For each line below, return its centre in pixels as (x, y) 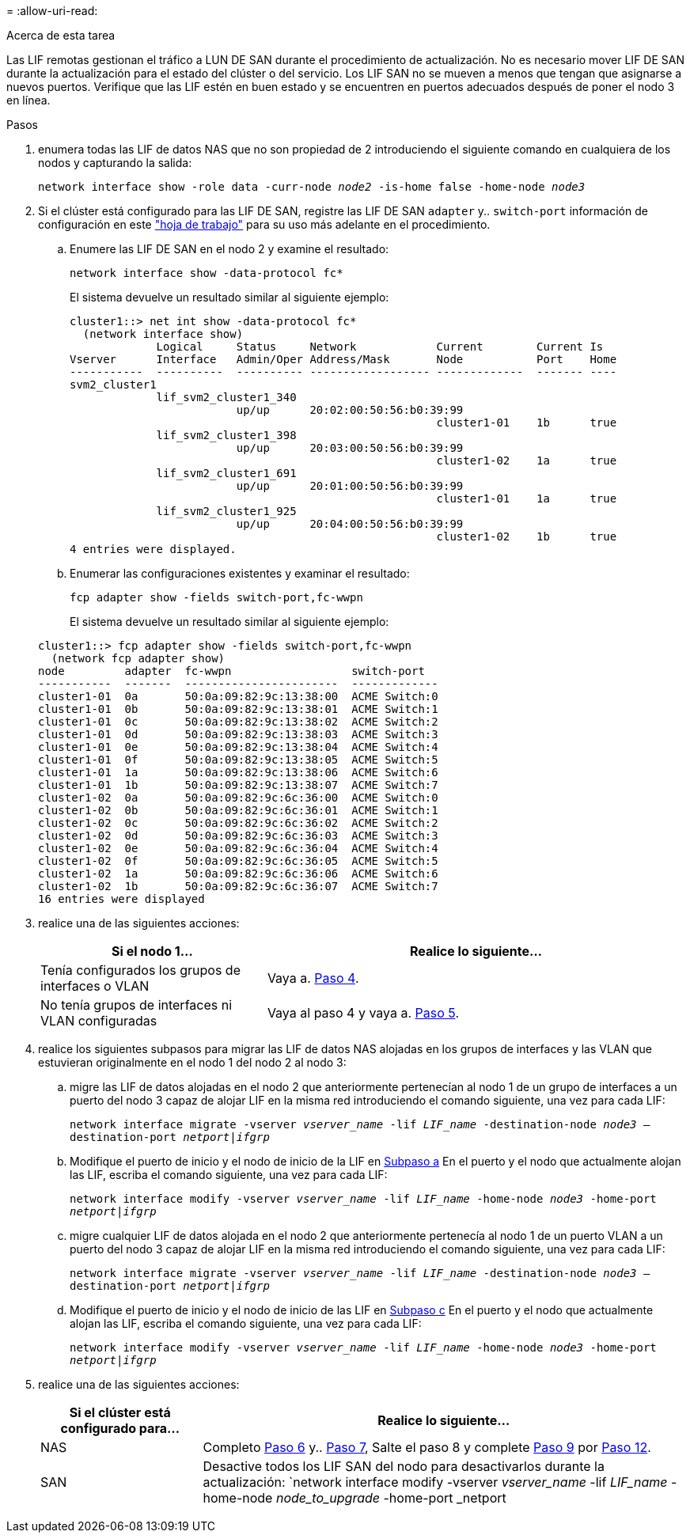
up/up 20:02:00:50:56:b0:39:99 (350, 410)
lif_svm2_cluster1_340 (226, 397)
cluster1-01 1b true (527, 423)
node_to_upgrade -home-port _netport (391, 1498)
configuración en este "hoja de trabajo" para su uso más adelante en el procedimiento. (264, 224)
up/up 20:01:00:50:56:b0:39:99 (350, 486)
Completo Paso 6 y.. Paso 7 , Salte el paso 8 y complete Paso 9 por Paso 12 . (427, 1447)
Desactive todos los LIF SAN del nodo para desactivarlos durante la (404, 1466)
